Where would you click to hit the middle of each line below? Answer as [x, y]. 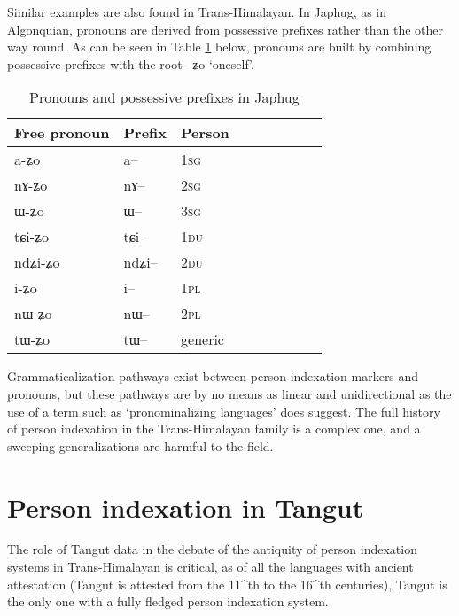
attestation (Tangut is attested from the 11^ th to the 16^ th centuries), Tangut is [227, 584]
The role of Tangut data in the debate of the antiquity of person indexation [212, 549]
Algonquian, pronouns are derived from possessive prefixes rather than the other [225, 29]
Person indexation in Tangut [186, 507]
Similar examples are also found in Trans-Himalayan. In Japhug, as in [197, 12]
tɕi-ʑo [32, 237]
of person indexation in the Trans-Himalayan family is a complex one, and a [214, 429]
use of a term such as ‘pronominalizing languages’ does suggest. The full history [224, 411]
